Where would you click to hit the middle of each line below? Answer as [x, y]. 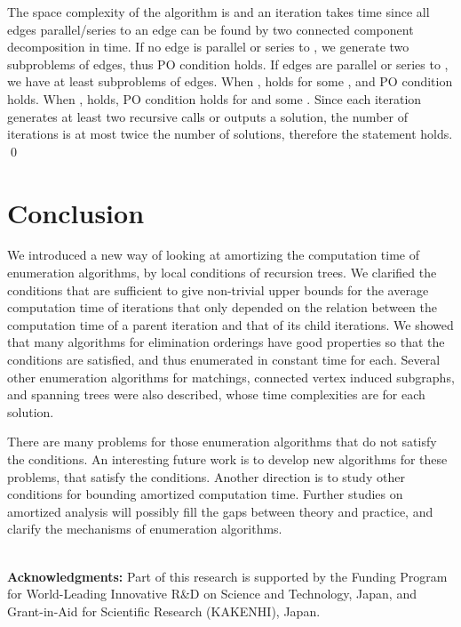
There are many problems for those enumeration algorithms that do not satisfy [222, 442]
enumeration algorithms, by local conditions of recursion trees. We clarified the [222, 273]
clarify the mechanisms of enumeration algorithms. [145, 529]
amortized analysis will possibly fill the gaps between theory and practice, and [220, 511]
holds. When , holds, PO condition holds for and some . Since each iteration [215, 98]
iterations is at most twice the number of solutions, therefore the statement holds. [230, 134]
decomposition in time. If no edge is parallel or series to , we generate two [208, 47]
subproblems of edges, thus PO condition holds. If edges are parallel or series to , [228, 64]
